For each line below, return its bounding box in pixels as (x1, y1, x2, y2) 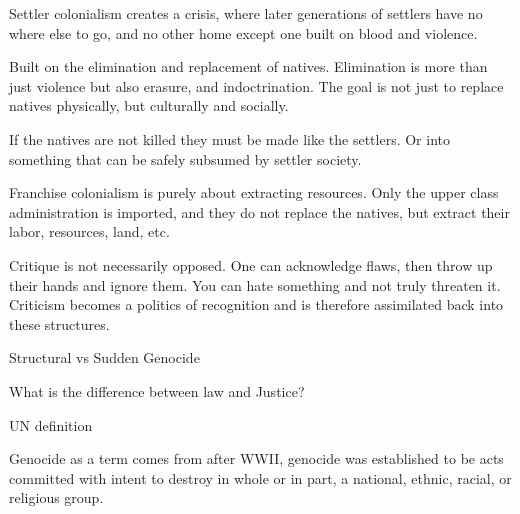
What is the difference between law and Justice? (9, 380, 305, 401)
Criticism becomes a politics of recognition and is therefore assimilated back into (9, 294, 504, 315)
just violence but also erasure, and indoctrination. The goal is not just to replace (9, 75, 504, 96)
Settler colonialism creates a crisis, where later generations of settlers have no (9, 3, 483, 23)
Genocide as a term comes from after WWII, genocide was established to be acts (9, 448, 504, 469)
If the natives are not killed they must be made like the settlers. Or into (9, 128, 450, 149)
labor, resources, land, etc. (9, 221, 170, 242)
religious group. (9, 487, 104, 508)
